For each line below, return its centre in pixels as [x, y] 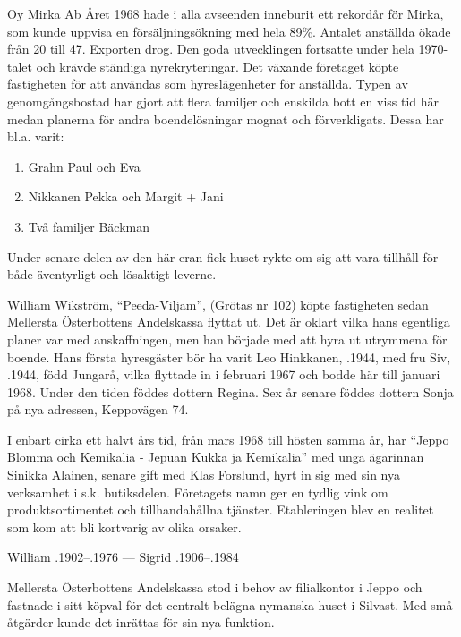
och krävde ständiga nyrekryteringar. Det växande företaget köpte [218, 66]
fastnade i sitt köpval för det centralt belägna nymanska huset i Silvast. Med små [230, 604]
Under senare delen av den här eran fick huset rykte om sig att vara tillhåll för [223, 256]
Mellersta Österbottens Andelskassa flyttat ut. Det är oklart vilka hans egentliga [229, 322]
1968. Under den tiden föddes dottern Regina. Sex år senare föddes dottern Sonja [230, 391]
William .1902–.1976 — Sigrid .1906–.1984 [123, 557]
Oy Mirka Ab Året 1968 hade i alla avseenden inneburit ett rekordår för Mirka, [226, 13]
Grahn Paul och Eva [84, 166]
